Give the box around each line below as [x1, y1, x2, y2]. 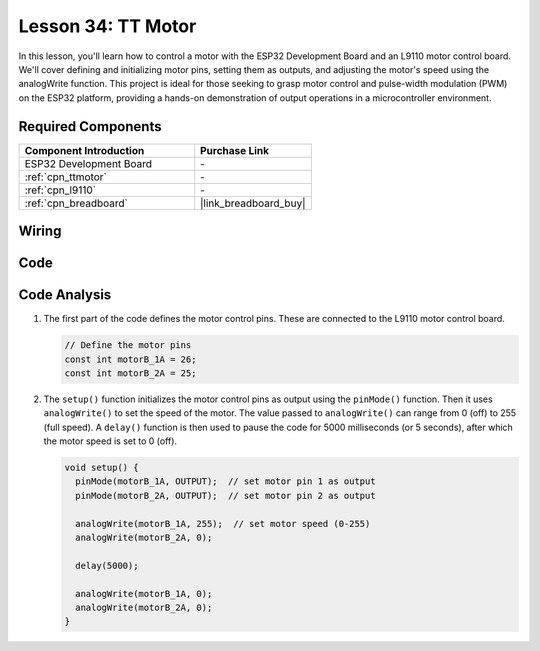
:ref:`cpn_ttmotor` [24, 170, 107, 184]
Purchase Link [200, 143, 270, 157]
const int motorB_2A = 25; [64, 367, 197, 379]
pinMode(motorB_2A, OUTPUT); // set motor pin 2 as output [75, 490, 376, 501]
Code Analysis [18, 286, 112, 304]
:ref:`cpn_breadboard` [24, 196, 129, 210]
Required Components [18, 118, 162, 135]
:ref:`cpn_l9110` [24, 183, 97, 197]
